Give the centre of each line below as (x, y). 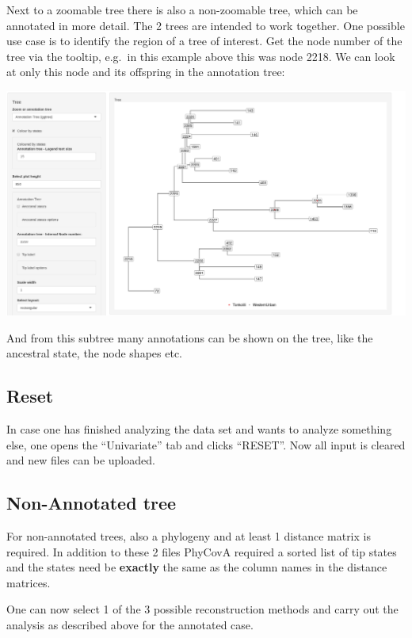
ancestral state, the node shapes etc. (94, 353)
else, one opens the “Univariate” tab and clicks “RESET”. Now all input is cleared (206, 444)
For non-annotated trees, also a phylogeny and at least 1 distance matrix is (189, 535)
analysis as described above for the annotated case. (130, 624)
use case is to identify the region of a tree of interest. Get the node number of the (204, 41)
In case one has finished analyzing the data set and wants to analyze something (199, 428)
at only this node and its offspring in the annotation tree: (146, 72)
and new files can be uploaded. (81, 460)
